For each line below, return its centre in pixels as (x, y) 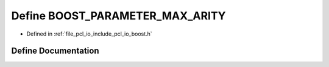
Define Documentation (55, 51)
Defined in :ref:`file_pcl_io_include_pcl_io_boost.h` (89, 34)
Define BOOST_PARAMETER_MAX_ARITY (119, 16)
